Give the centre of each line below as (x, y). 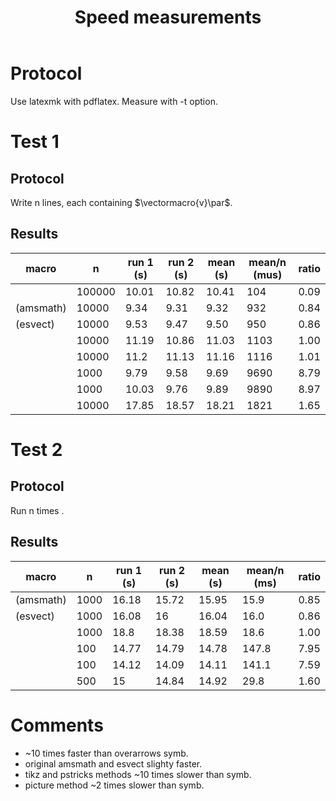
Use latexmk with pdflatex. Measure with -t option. (114, 101)
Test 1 (35, 142)
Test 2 (36, 449)
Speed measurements (168, 17)
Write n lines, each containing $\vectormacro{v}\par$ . (121, 202)
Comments (57, 725)
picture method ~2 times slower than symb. (114, 785)
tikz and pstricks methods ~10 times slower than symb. (138, 774)
